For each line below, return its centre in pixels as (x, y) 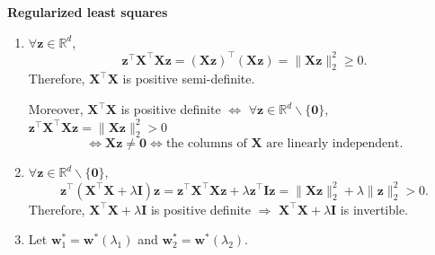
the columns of (206, 144)
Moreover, (56, 109)
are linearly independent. (335, 144)
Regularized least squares (88, 12)
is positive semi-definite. (189, 79)
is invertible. (374, 209)
